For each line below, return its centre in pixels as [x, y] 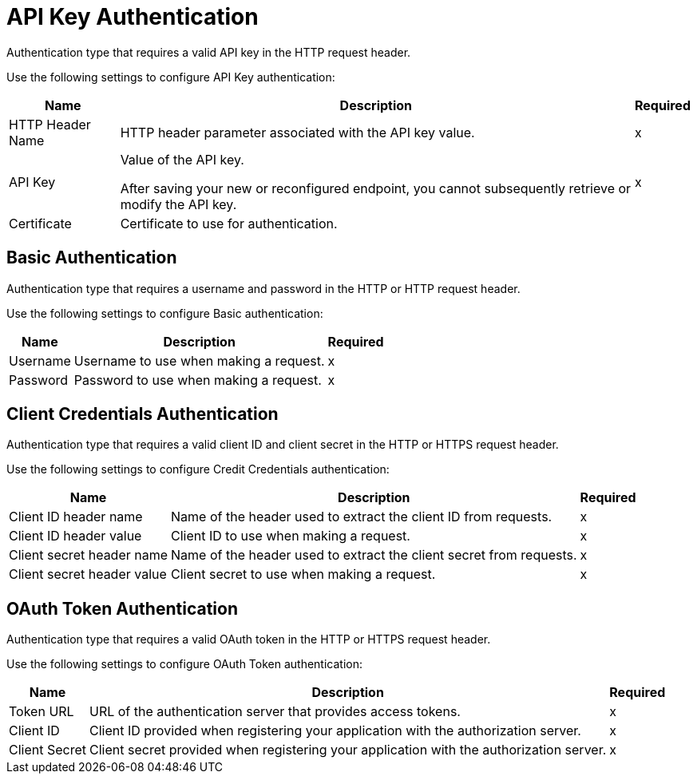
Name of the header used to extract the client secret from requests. [374, 555]
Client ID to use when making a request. [291, 536]
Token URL [42, 712]
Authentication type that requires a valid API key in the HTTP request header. [209, 52]
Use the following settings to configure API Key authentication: [171, 77]
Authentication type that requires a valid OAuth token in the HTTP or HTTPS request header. [249, 639]
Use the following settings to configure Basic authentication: [165, 313]
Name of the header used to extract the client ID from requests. [362, 517]
